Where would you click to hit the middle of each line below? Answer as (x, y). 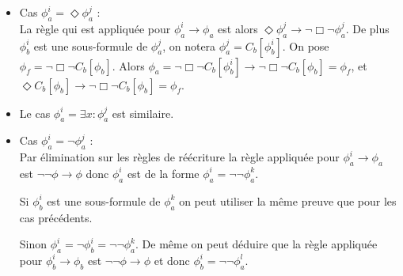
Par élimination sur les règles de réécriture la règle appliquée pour (179, 157)
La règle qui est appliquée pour (95, 28)
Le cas (35, 113)
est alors (238, 28)
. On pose (306, 45)
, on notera (189, 45)
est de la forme (163, 173)
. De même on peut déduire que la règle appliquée (257, 244)
